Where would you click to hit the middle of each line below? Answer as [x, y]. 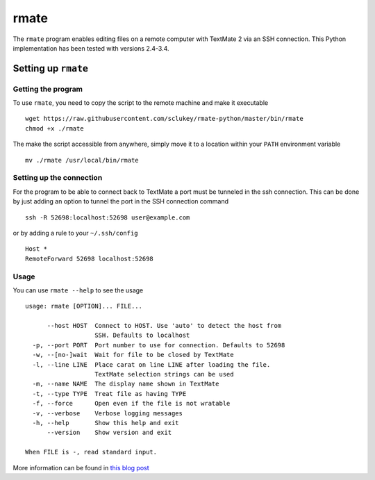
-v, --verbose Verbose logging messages [108, 413]
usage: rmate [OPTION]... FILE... [84, 306]
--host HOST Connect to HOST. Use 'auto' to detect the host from [164, 326]
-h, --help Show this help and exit [106, 423]
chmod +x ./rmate [55, 128]
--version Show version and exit [109, 433]
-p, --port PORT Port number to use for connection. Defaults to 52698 [159, 345]
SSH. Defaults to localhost [142, 336]
